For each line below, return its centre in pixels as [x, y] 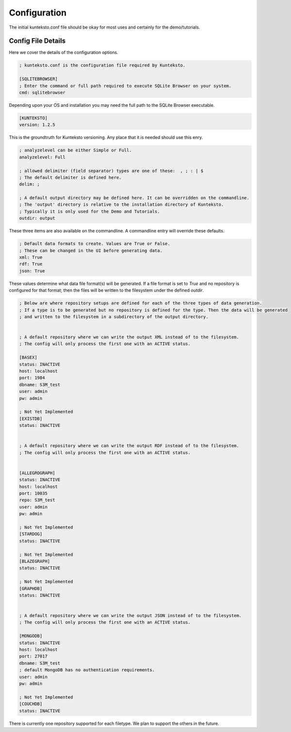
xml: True [31, 257]
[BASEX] [28, 358]
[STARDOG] [31, 534]
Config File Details [37, 41]
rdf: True [31, 264]
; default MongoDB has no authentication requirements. [87, 670]
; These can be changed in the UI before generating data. [91, 250]
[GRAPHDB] [31, 588]
